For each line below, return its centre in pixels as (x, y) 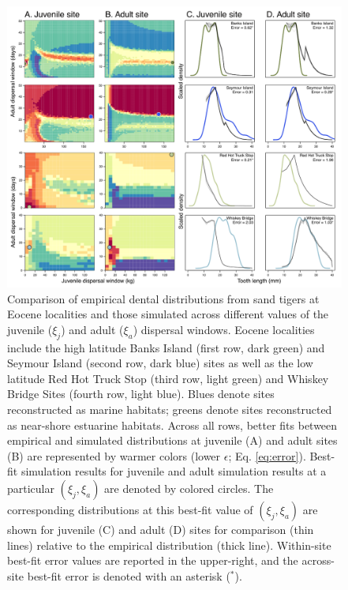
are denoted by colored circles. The (189, 489)
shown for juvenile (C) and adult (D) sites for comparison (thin (161, 530)
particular (31, 489)
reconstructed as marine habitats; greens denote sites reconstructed (170, 410)
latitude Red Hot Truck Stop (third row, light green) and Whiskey (168, 378)
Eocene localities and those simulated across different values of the (168, 314)
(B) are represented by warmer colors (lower (114, 455)
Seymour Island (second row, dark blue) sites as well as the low (160, 363)
